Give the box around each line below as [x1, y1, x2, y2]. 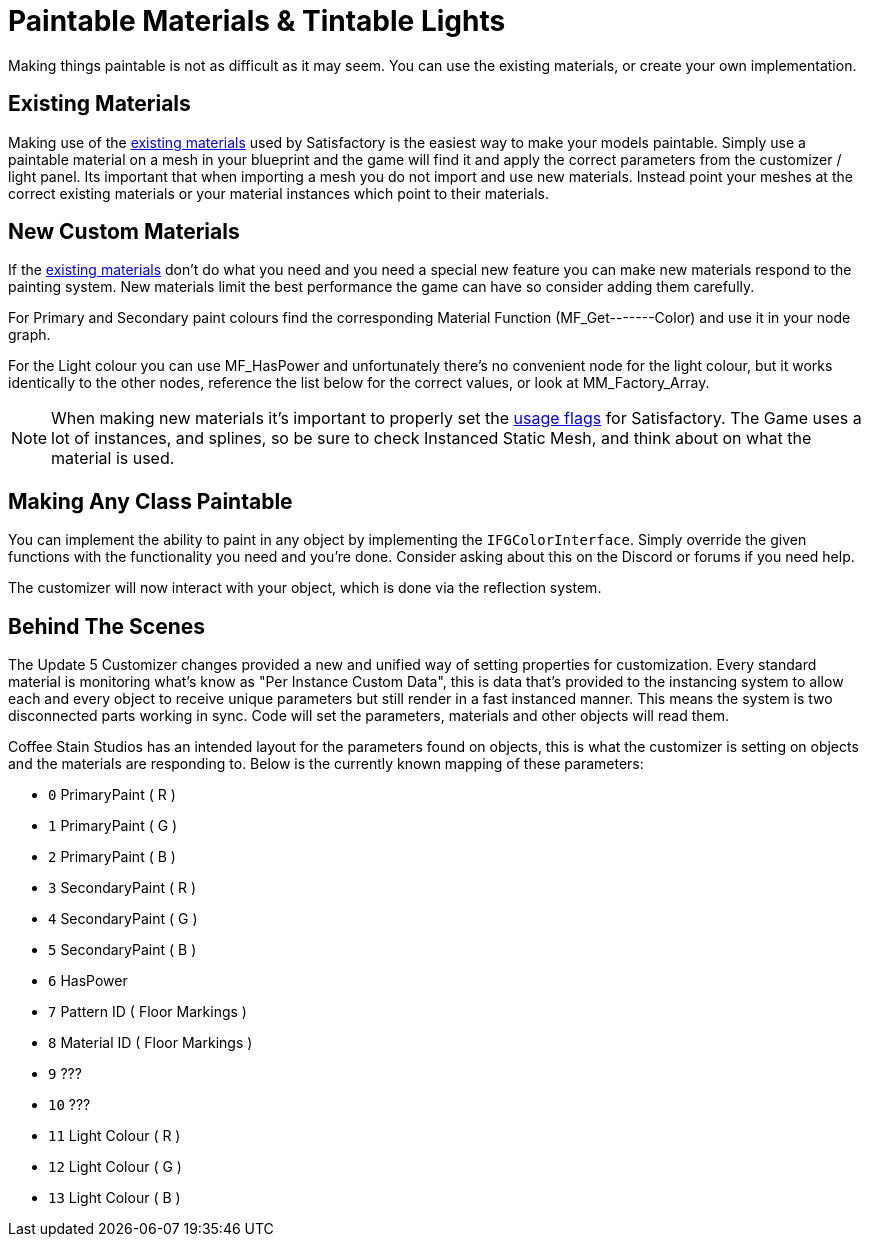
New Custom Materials [8, 219, 240, 245]
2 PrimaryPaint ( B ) [48, 848, 176, 866]
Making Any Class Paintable [8, 488, 293, 514]
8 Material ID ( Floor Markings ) [48, 1034, 253, 1052]
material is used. [51, 448, 175, 469]
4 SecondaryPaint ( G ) [48, 910, 198, 928]
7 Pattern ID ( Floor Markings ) [48, 1003, 247, 1021]
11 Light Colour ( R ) [48, 1127, 181, 1145]
